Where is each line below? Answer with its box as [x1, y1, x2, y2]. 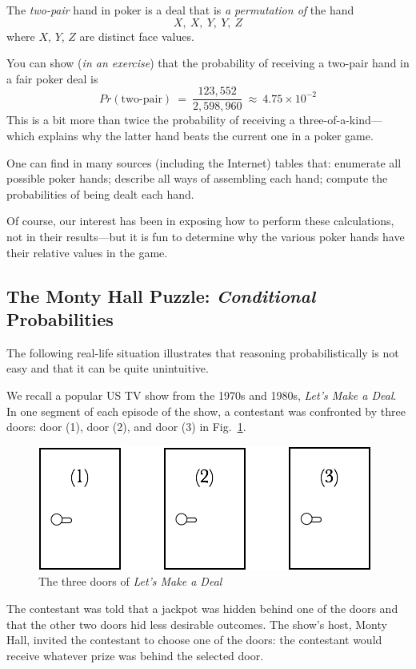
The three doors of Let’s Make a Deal [38, 573, 222, 590]
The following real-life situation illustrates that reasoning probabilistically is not [6, 344, 399, 361]
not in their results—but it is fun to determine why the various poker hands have [6, 228, 405, 244]
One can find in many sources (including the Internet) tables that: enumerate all [6, 154, 402, 171]
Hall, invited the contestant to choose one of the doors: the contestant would [6, 631, 382, 648]
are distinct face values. [79, 27, 194, 44]
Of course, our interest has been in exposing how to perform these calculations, [6, 212, 394, 229]
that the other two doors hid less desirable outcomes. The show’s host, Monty [6, 615, 387, 632]
